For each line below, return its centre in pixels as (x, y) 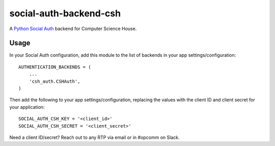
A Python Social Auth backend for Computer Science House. (73, 29)
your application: (27, 107)
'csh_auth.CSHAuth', (54, 81)
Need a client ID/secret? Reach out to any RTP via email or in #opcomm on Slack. (95, 137)
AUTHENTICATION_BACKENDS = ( (55, 67)
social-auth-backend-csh (65, 13)
